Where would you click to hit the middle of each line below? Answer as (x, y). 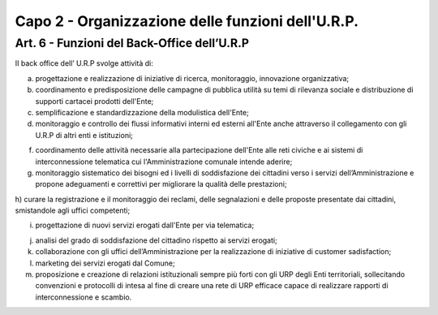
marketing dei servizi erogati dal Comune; (105, 263)
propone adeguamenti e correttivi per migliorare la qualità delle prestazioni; (161, 184)
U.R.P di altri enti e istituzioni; (84, 135)
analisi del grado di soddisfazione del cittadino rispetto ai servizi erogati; (156, 240)
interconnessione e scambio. (84, 297)
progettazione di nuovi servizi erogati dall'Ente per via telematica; (145, 225)
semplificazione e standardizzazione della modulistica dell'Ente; (142, 112)
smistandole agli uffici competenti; (73, 210)
